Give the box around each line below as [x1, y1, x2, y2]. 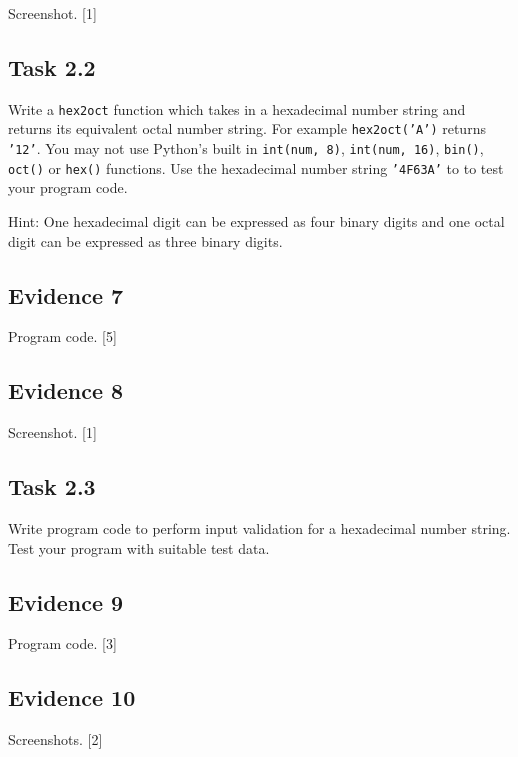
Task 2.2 [8, 51, 96, 82]
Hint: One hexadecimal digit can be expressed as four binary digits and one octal [8, 211, 505, 232]
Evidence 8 [8, 375, 124, 406]
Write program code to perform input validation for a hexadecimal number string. [8, 518, 511, 538]
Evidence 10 [8, 682, 136, 713]
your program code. [8, 177, 128, 198]
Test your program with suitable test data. [8, 537, 270, 558]
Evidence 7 [8, 279, 124, 310]
